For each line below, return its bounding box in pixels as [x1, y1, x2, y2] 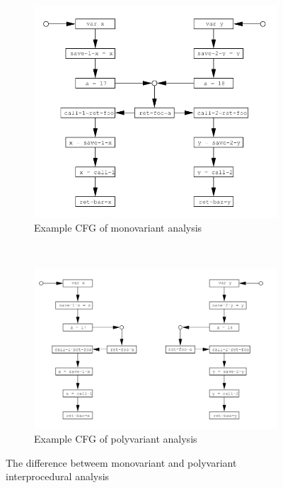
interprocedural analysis [6, 469, 110, 484]
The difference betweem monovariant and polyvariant [6, 455, 237, 470]
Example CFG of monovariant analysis [34, 220, 202, 234]
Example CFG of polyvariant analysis [34, 431, 197, 446]
